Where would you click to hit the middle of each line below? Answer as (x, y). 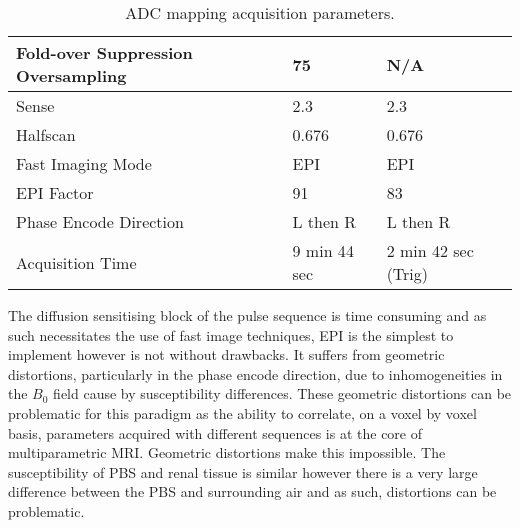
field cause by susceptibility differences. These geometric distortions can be (282, 393)
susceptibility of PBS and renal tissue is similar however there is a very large (243, 471)
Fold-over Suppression (104, 52)
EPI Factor (55, 192)
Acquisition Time (76, 262)
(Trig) (407, 273)
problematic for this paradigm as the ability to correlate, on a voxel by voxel (242, 412)
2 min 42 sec (430, 250)
